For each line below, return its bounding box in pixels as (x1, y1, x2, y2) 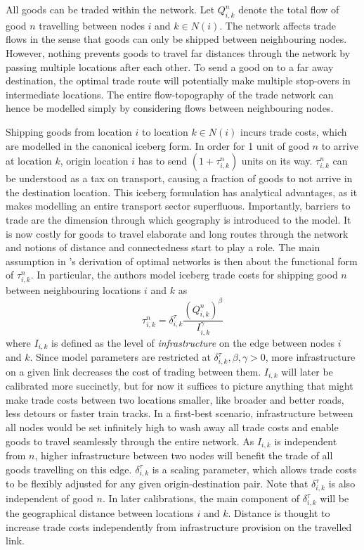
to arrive (321, 138, 358, 153)
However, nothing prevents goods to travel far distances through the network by (6, 45, 351, 60)
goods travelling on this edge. (6, 461, 132, 476)
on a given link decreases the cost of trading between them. (6, 364, 261, 378)
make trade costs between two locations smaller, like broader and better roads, (6, 392, 344, 407)
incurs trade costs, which (240, 124, 347, 139)
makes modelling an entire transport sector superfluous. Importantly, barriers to (6, 198, 351, 213)
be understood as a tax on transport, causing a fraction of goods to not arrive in (6, 171, 353, 186)
